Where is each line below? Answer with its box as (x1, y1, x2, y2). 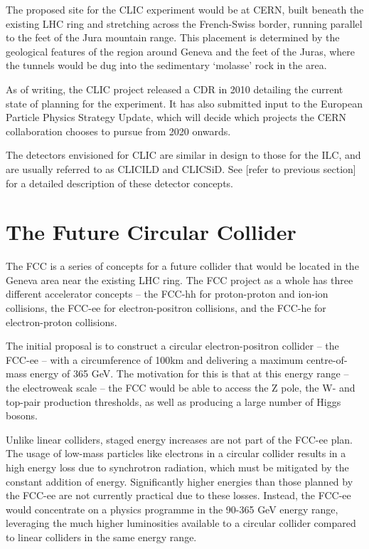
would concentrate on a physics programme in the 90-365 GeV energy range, (6, 501, 338, 516)
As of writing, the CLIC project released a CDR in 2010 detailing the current (6, 81, 343, 96)
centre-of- (306, 352, 348, 367)
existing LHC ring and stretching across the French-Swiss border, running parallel (6, 16, 363, 31)
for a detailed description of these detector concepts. (6, 175, 233, 190)
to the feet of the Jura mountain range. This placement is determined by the (6, 30, 340, 45)
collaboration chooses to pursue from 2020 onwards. (6, 123, 231, 138)
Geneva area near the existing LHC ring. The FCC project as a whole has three (6, 272, 353, 287)
